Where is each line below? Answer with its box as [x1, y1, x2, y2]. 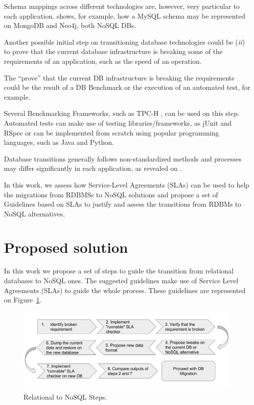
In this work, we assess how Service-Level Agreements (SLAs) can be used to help [4, 179, 250, 189]
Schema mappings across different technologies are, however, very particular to [4, 1, 240, 11]
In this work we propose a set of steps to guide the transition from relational [4, 266, 234, 276]
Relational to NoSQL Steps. [23, 391, 107, 402]
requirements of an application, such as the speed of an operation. [4, 55, 202, 66]
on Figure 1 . [4, 295, 42, 305]
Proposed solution [4, 237, 128, 257]
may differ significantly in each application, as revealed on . [4, 163, 182, 173]
